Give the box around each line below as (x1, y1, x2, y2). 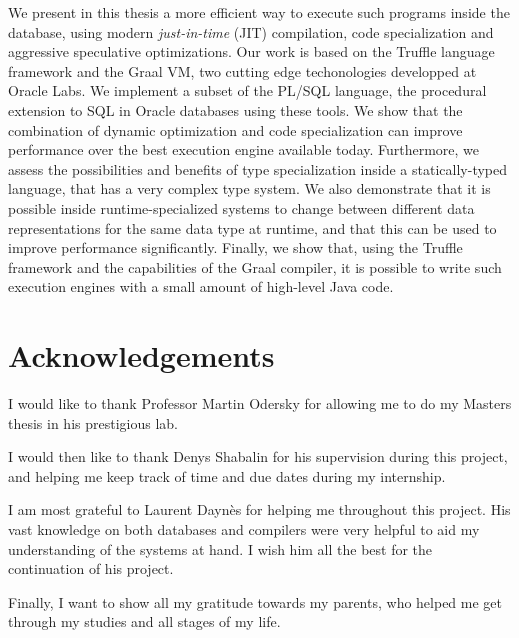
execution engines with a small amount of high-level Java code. (8, 276, 394, 297)
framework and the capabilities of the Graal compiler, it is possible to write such (8, 256, 502, 277)
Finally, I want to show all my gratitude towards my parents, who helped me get (8, 591, 503, 612)
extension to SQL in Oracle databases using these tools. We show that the (8, 99, 463, 120)
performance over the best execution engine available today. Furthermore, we (8, 139, 480, 160)
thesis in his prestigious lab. (8, 412, 178, 433)
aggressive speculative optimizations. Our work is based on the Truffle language (8, 41, 495, 62)
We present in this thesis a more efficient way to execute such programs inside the (8, 2, 510, 22)
